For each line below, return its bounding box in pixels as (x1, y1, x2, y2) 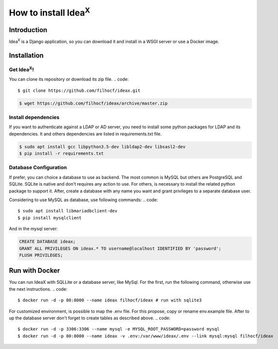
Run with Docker (9, 266, 60, 275)
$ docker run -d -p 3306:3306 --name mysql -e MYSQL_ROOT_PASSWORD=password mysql (17, 326, 220, 332)
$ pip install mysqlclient (17, 215, 82, 221)
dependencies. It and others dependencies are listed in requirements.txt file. (9, 131, 162, 137)
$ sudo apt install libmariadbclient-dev (17, 208, 117, 214)
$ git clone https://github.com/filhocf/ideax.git (17, 87, 141, 93)
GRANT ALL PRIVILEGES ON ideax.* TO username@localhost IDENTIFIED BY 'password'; (19, 245, 222, 251)
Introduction (9, 26, 48, 34)
